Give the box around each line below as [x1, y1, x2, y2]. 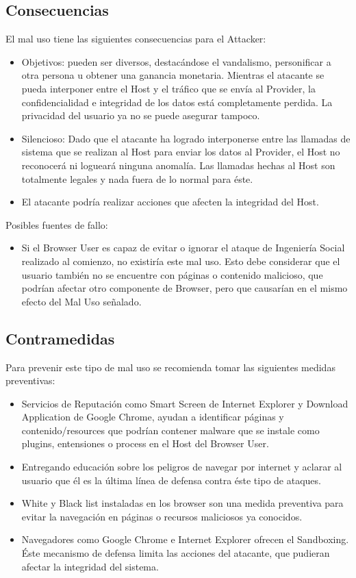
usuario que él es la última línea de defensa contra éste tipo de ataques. [21, 473, 321, 487]
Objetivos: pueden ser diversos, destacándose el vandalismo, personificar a [21, 54, 331, 68]
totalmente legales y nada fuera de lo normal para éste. [21, 171, 253, 186]
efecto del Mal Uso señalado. [21, 294, 142, 308]
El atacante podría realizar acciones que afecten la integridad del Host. [21, 194, 319, 209]
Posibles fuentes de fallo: [5, 217, 108, 231]
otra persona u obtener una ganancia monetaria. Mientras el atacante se [21, 68, 325, 82]
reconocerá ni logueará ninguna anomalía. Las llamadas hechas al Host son [21, 158, 335, 172]
